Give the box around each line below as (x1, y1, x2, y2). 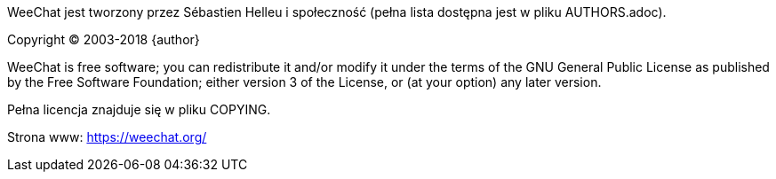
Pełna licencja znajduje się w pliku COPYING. (7, 102, 271, 117)
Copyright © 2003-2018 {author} (7, 32, 200, 47)
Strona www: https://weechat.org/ (7, 129, 207, 144)
